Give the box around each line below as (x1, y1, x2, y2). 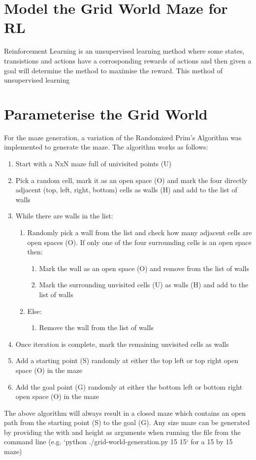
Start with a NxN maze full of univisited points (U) (15, 158, 172, 168)
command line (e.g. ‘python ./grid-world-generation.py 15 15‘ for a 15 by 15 (4, 436, 233, 447)
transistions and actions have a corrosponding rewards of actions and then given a (4, 55, 252, 65)
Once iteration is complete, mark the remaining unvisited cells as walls (15, 338, 229, 349)
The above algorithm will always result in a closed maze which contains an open (4, 407, 246, 418)
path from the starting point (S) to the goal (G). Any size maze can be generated (4, 417, 250, 428)
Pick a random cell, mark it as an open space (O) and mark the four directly (15, 175, 248, 185)
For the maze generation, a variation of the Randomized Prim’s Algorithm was (4, 132, 242, 142)
